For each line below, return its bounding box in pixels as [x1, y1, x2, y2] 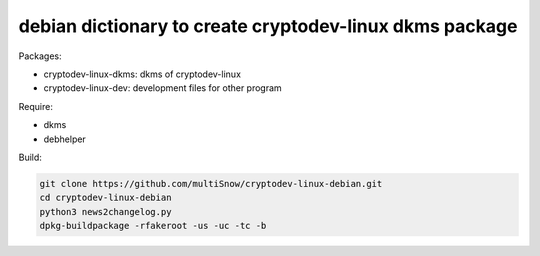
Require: [18, 100, 54, 112]
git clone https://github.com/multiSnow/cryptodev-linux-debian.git [39, 178, 383, 189]
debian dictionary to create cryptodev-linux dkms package [18, 15, 518, 37]
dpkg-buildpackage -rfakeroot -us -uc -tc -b [39, 220, 267, 232]
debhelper [43, 133, 87, 145]
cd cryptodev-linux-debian [39, 192, 172, 204]
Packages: [18, 50, 62, 62]
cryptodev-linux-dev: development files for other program [43, 82, 282, 94]
